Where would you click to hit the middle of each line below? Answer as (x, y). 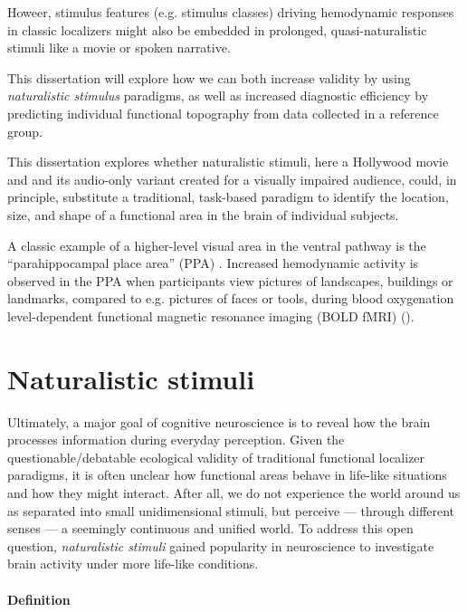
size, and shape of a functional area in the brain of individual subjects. (203, 214)
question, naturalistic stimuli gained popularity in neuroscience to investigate (221, 545)
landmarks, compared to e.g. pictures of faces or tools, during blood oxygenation (231, 298)
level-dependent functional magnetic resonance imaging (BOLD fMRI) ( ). (211, 316)
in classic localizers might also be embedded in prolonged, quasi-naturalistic (217, 29)
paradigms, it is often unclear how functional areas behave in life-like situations (227, 475)
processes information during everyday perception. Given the (176, 440)
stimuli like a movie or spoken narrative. (119, 48)
